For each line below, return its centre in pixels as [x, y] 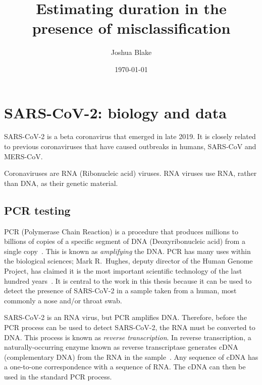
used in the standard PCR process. [58, 376]
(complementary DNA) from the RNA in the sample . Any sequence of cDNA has [131, 357]
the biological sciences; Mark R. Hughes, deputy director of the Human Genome [128, 261]
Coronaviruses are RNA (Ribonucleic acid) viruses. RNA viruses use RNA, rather [130, 173]
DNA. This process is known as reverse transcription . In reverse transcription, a [128, 337]
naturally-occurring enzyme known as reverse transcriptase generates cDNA [121, 347]
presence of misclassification [131, 28]
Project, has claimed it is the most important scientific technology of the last [123, 270]
